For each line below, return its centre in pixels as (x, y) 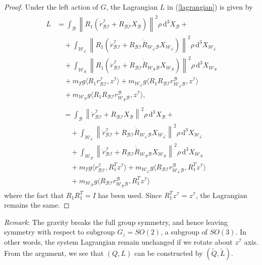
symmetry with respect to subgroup (60, 232)
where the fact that (34, 195)
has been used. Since (130, 195)
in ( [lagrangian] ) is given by (210, 7)
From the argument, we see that (54, 253)
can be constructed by (169, 253)
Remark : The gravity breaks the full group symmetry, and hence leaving (116, 222)
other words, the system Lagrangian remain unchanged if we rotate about (118, 241)
